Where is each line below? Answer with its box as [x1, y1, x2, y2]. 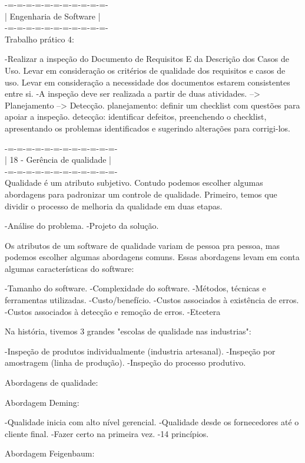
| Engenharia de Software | [5, 9, 101, 22]
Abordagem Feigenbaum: [5, 447, 95, 459]
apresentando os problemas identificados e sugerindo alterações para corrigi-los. [5, 122, 290, 134]
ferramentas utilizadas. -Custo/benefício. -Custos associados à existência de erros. [5, 294, 299, 306]
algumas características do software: [5, 262, 134, 274]
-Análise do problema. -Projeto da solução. [5, 219, 159, 232]
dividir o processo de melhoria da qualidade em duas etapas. [5, 199, 223, 212]
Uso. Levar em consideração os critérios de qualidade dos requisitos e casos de [5, 64, 286, 76]
